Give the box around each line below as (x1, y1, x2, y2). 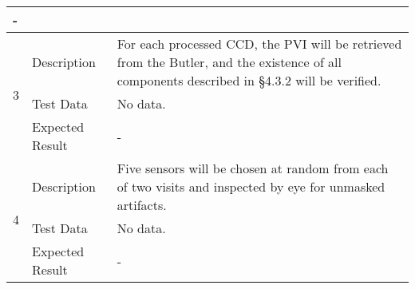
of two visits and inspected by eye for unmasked (117, 177, 385, 196)
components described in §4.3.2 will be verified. (117, 71, 381, 89)
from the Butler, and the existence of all (117, 53, 342, 71)
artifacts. (117, 196, 167, 214)
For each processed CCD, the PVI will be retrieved (117, 34, 402, 53)
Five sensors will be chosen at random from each (117, 159, 389, 177)
